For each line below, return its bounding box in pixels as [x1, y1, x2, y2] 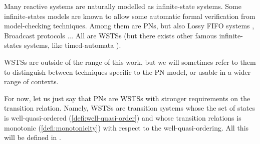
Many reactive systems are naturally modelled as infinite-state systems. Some [4, 1, 241, 11]
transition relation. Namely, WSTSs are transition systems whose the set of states [4, 103, 255, 113]
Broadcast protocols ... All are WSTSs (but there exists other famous [4, 30, 217, 40]
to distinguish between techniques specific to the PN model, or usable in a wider [4, 66, 251, 77]
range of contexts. [4, 76, 59, 87]
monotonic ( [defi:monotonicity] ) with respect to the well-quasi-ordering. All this [4, 122, 249, 133]
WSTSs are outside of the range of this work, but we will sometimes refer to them [4, 56, 256, 67]
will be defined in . [4, 132, 61, 143]
